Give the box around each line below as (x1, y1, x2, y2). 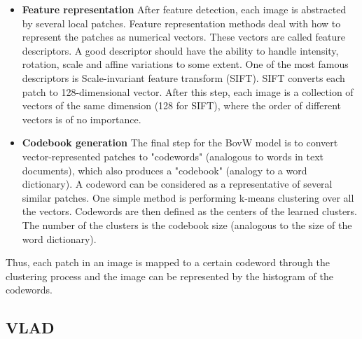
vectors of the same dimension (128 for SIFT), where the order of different (22, 98, 342, 113)
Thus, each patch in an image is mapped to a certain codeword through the (6, 255, 330, 270)
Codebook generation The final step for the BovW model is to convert (22, 135, 338, 150)
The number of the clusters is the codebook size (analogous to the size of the (22, 217, 352, 232)
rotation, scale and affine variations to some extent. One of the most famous (22, 57, 349, 71)
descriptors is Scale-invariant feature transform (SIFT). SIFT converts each (22, 70, 345, 85)
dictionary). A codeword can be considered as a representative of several (22, 177, 333, 191)
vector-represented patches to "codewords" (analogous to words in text (22, 148, 324, 163)
